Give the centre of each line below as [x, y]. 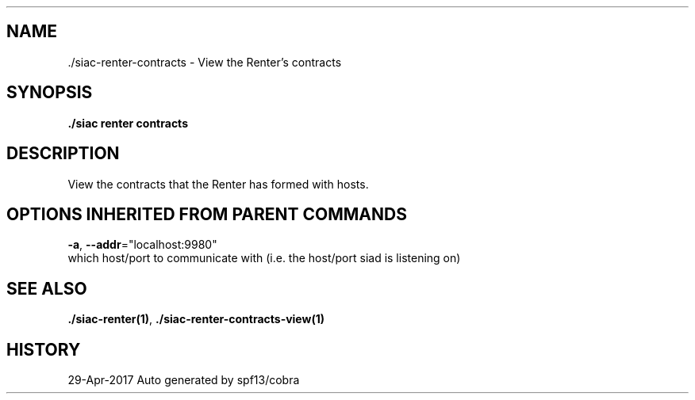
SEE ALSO [47, 288]
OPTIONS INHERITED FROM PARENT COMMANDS [207, 214]
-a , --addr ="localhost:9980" [142, 245]
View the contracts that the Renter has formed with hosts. [218, 184]
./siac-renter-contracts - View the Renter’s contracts [205, 62]
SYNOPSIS [50, 93]
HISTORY [44, 349]
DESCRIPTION [63, 154]
